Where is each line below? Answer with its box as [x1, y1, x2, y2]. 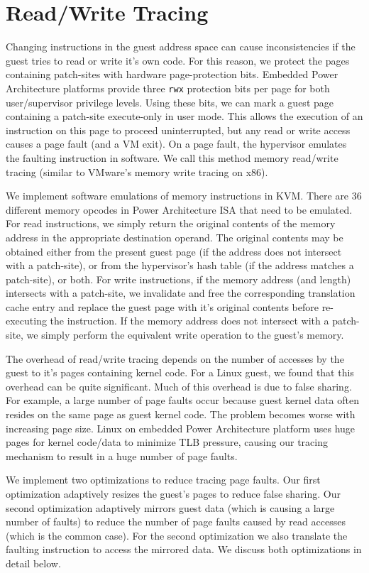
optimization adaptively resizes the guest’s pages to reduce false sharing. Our [6, 486, 341, 501]
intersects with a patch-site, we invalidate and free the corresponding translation [6, 285, 356, 300]
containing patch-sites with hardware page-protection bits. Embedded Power [6, 67, 338, 82]
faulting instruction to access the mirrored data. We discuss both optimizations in [6, 542, 362, 557]
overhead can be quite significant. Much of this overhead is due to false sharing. [6, 378, 352, 393]
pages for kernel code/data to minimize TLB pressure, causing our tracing [6, 435, 328, 449]
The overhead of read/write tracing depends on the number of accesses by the [6, 351, 344, 366]
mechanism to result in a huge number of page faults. [6, 448, 238, 463]
